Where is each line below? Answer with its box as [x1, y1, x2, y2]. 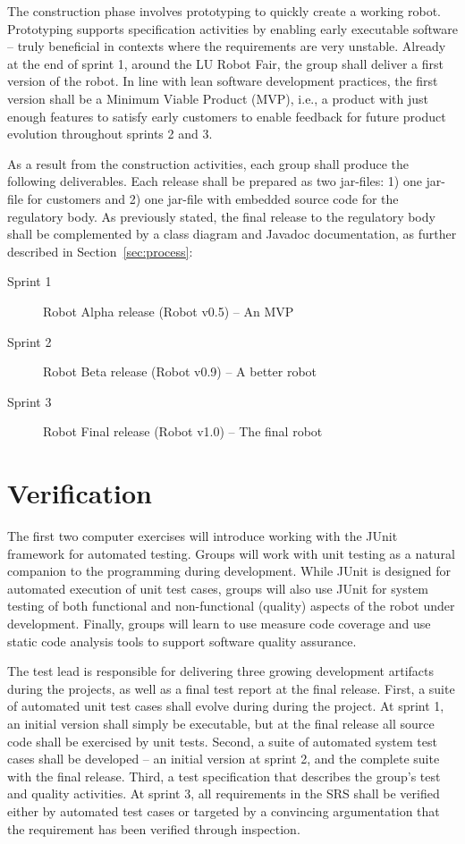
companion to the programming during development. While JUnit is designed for [7, 561, 451, 580]
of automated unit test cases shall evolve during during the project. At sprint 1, [7, 696, 444, 715]
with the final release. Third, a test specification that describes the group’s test [7, 766, 441, 785]
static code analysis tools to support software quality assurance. [7, 631, 357, 650]
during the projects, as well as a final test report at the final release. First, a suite [7, 679, 455, 697]
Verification [7, 475, 152, 511]
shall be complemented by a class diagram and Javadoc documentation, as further [7, 224, 457, 243]
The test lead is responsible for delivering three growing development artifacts [7, 662, 434, 680]
